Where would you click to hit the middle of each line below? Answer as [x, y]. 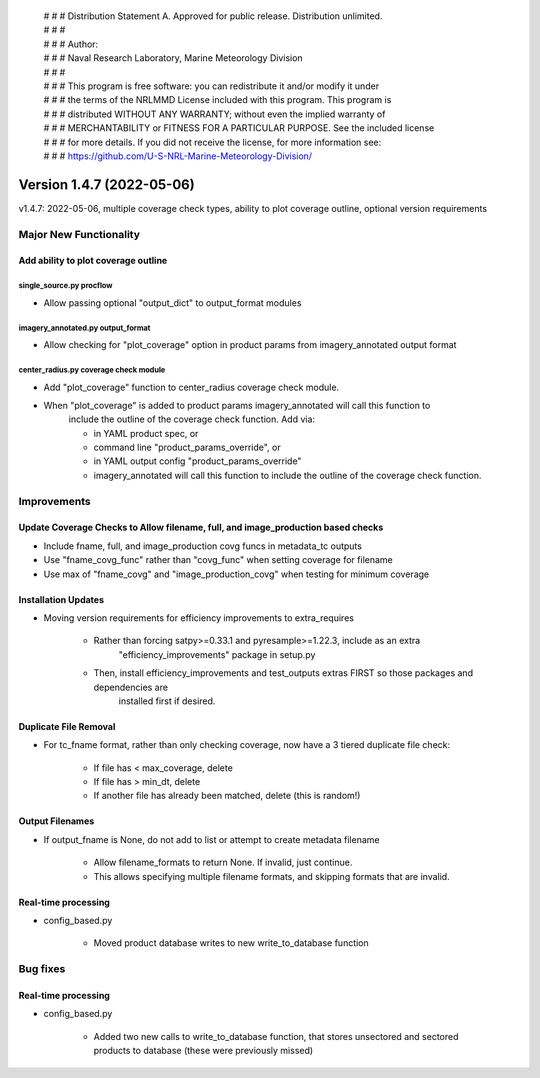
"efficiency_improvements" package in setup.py [217, 654]
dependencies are [131, 687]
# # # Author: [71, 44]
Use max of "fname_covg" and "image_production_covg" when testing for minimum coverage [236, 574]
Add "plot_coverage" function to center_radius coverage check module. [191, 387]
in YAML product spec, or [146, 433]
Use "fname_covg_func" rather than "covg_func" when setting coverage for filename [218, 560]
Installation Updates [61, 599]
